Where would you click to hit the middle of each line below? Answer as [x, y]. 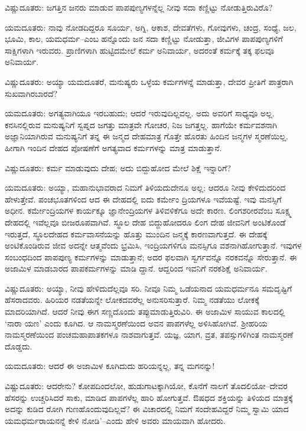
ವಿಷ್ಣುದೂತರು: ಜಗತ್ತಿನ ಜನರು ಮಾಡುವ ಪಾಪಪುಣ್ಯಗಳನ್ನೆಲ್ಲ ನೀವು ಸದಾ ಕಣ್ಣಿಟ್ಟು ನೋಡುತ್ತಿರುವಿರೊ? [139, 7]
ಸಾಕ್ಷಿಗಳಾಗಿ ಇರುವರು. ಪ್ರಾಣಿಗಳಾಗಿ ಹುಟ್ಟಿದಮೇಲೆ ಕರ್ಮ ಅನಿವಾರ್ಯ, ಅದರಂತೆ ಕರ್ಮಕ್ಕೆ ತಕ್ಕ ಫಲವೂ [140, 50]
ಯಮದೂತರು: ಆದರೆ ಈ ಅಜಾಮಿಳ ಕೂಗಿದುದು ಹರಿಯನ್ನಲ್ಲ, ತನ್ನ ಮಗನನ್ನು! [110, 366]
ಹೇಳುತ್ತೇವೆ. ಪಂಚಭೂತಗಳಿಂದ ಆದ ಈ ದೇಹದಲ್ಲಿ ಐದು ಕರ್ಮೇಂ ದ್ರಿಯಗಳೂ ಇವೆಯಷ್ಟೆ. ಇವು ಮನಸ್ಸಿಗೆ [143, 199]
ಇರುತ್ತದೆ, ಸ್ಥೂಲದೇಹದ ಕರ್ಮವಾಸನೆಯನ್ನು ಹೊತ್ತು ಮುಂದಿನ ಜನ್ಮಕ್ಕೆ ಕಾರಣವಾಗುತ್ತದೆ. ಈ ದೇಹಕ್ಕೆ [136, 234]
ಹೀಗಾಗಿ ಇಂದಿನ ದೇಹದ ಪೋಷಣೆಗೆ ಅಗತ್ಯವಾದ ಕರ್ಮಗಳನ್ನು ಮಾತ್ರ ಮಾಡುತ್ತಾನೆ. [113, 147]
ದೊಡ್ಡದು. [19, 346]
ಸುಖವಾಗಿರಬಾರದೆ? [31, 93]
